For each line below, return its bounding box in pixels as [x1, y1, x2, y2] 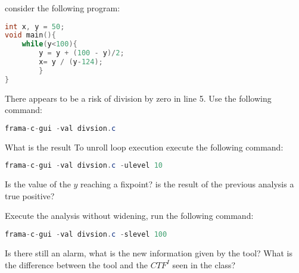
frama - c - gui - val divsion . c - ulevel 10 [5, 161, 163, 170]
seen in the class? [172, 258, 236, 271]
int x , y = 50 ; [5, 22, 65, 31]
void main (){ [5, 31, 56, 40]
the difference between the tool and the [5, 258, 148, 271]
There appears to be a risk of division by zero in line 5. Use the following [5, 92, 272, 104]
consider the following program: [5, 2, 120, 14]
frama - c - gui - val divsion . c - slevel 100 [5, 230, 167, 239]
